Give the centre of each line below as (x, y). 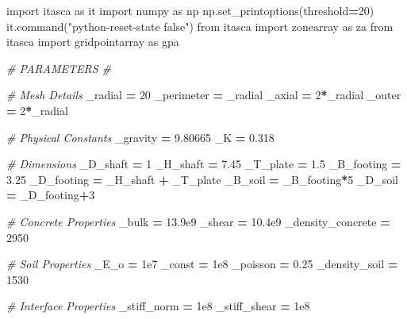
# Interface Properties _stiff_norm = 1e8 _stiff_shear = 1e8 (158, 306)
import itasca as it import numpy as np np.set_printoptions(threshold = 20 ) (190, 10)
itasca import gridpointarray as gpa (93, 42)
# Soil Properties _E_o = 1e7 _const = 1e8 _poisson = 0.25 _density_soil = (202, 264)
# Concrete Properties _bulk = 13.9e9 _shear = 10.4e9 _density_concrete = (198, 221)
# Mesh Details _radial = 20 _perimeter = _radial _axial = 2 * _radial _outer (204, 95)
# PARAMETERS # (59, 68)
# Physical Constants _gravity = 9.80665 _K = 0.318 (140, 137)
